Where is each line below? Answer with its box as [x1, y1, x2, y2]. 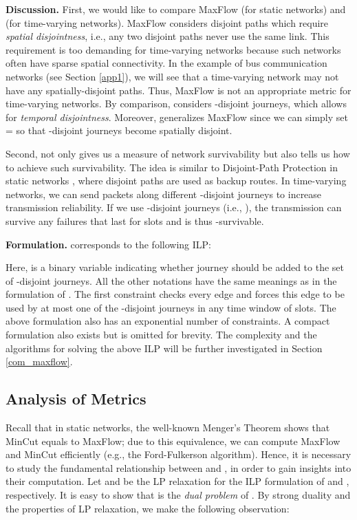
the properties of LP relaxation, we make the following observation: [6, 501, 290, 515]
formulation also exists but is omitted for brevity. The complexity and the [6, 327, 317, 342]
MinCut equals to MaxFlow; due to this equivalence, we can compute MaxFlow [6, 433, 340, 448]
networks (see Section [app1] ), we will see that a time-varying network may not [6, 69, 339, 83]
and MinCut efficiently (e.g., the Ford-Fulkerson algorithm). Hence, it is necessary [6, 447, 351, 462]
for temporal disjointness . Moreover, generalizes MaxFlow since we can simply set [6, 109, 348, 124]
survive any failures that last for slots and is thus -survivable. [6, 213, 264, 228]
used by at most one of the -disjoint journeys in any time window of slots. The [6, 300, 336, 314]
